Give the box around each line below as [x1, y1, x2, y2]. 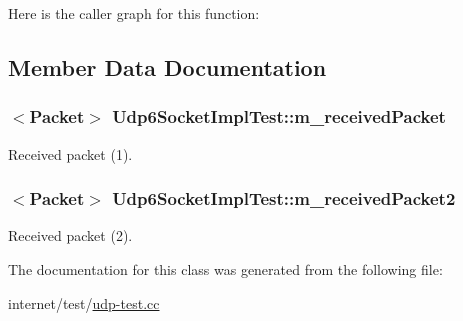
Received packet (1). [8, 143, 133, 164]
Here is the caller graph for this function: [8, 3, 260, 23]
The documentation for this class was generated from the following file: [8, 259, 443, 279]
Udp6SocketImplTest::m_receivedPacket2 [112, 186, 456, 211]
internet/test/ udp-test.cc [8, 292, 160, 313]
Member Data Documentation [8, 51, 327, 82]
